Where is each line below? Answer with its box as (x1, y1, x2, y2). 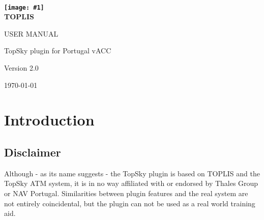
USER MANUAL (4, 28, 58, 39)
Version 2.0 (4, 62, 39, 73)
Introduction (4, 109, 95, 130)
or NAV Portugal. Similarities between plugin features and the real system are (4, 187, 248, 198)
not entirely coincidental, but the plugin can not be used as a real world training (4, 198, 255, 208)
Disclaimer (4, 144, 61, 160)
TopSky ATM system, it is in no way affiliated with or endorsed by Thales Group (4, 178, 258, 188)
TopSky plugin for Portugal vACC (4, 45, 111, 56)
